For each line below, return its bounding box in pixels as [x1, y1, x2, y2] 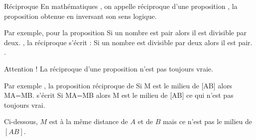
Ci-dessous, [4, 116, 38, 127]
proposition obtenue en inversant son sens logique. [4, 10, 157, 21]
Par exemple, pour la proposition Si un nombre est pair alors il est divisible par [4, 27, 247, 38]
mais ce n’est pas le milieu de [162, 116, 253, 127]
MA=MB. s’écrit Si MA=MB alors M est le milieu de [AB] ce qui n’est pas [4, 90, 234, 100]
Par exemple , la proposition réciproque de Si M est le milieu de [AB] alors [4, 80, 233, 90]
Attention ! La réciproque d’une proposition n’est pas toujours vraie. [4, 63, 213, 73]
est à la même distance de [49, 116, 128, 127]
